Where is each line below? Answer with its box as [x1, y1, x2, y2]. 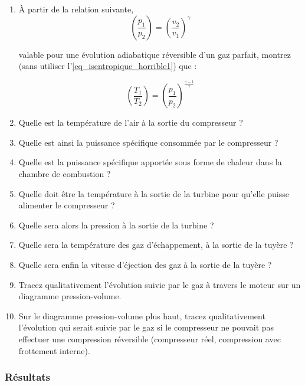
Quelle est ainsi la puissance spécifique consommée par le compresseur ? [18, 136, 278, 148]
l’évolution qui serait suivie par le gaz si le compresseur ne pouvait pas [18, 321, 274, 333]
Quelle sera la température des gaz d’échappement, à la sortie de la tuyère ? [18, 238, 294, 251]
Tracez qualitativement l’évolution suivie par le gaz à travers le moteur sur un [18, 278, 301, 290]
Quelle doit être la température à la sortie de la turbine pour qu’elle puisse [18, 187, 289, 199]
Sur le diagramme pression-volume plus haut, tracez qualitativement [18, 309, 265, 322]
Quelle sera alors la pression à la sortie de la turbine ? [18, 218, 214, 231]
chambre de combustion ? [18, 168, 111, 180]
